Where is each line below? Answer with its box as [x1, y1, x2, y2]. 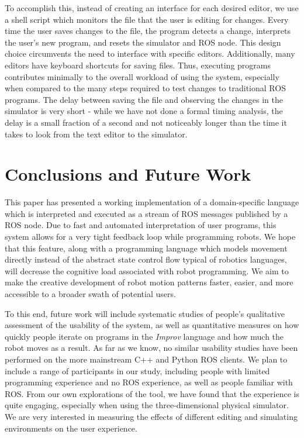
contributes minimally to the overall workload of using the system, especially [5, 70, 279, 82]
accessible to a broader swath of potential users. [5, 288, 176, 299]
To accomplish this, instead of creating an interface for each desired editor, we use [5, 2, 299, 13]
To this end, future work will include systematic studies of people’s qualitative [5, 307, 285, 319]
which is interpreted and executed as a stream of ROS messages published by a [5, 207, 288, 219]
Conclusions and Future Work [5, 162, 251, 186]
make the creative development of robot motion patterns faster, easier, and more [5, 276, 293, 288]
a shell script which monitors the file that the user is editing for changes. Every [5, 13, 289, 25]
